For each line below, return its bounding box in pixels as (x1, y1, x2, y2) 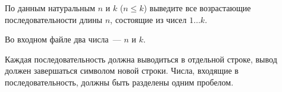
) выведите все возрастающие (143, 2, 251, 14)
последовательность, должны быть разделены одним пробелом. (5, 75, 234, 88)
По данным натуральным (5, 2, 95, 14)
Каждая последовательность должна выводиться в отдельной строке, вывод (5, 52, 277, 65)
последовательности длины (5, 13, 103, 25)
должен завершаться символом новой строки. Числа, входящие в (5, 64, 239, 77)
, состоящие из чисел (110, 13, 187, 25)
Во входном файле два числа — (5, 33, 121, 45)
